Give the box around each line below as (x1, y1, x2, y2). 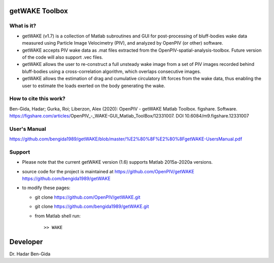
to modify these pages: (22, 185, 71, 191)
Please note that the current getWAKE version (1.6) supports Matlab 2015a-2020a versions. (22, 159, 213, 165)
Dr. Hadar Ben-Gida (9, 251, 51, 257)
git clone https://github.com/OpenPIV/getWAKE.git (35, 194, 141, 200)
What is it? (9, 22, 37, 29)
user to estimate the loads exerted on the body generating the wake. (22, 83, 165, 89)
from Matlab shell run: (35, 213, 81, 219)
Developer (9, 237, 43, 246)
